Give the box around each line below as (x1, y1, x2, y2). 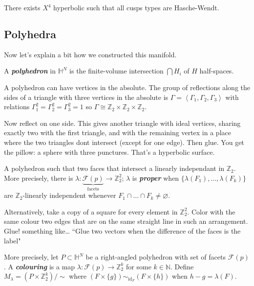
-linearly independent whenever (22, 190, 116, 200)
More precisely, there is (4, 172, 73, 183)
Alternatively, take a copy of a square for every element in (4, 206, 178, 216)
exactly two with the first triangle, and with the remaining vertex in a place (4, 127, 231, 138)
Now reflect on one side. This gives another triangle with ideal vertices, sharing (4, 118, 241, 128)
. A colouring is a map (4, 261, 75, 271)
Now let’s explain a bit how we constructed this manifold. (4, 49, 177, 59)
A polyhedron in (4, 66, 56, 76)
